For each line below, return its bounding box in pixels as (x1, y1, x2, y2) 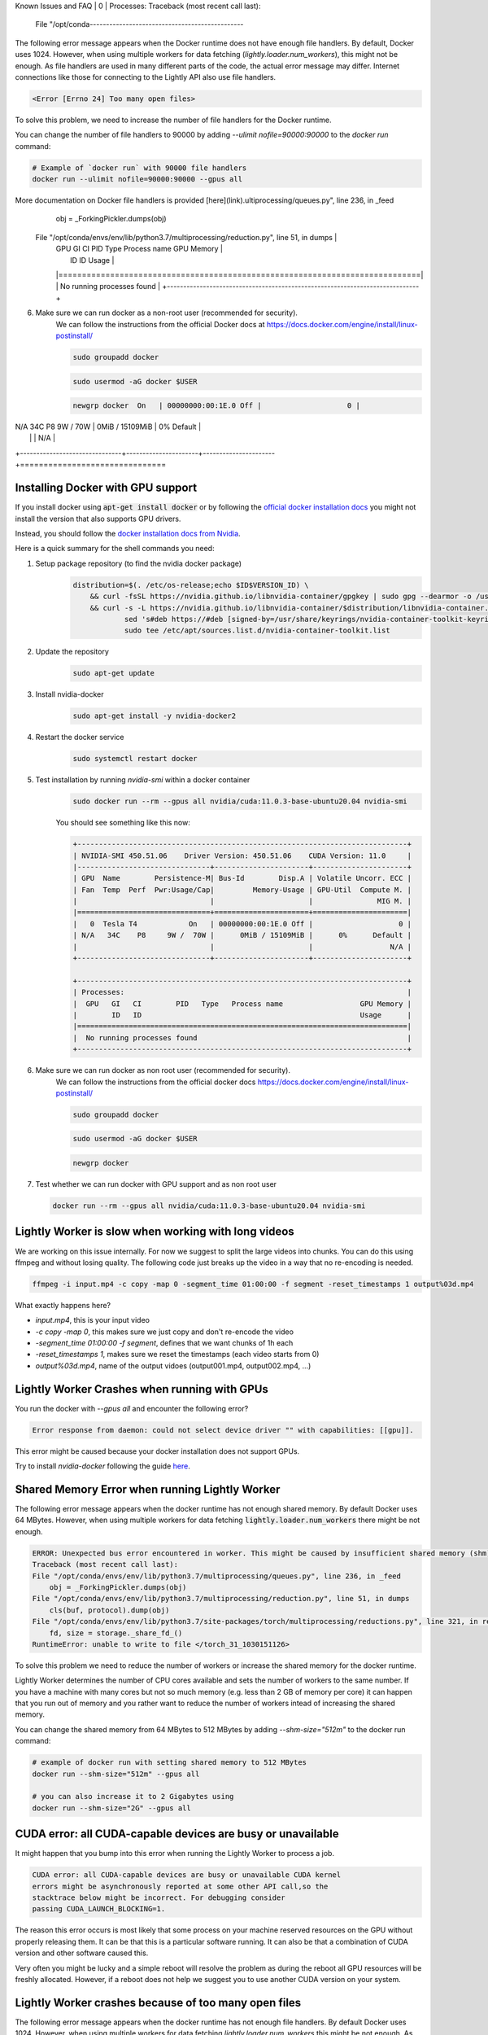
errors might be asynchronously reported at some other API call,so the (32, 1881, 329, 1891)
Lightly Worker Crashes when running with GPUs (15, 1382, 268, 1396)
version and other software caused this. (15, 1948, 149, 1958)
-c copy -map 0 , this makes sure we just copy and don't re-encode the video (35, 1327, 294, 1337)
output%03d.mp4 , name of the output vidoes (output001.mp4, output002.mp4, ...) (35, 1360, 312, 1371)
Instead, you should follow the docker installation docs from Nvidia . (15, 528, 241, 538)
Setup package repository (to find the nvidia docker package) (35, 558, 242, 568)
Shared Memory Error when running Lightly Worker (15, 1482, 281, 1496)
